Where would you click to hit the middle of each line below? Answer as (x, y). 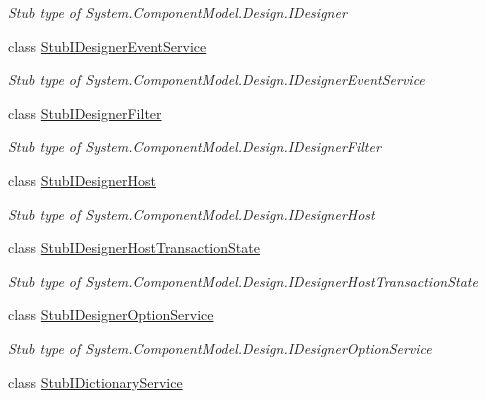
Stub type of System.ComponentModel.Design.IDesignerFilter (194, 146)
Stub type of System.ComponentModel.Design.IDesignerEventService (216, 79)
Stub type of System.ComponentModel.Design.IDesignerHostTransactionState (243, 280)
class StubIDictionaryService (95, 381)
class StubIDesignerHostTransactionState (134, 247)
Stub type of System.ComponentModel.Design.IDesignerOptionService (220, 347)
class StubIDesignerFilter (85, 112)
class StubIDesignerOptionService (111, 314)
